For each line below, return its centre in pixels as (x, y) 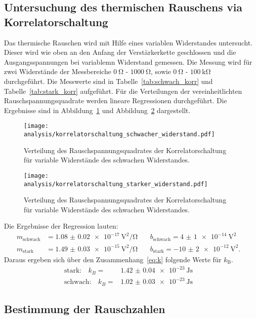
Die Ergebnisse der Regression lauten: (61, 226)
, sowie (161, 71)
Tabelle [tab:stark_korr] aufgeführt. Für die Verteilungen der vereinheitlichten (123, 91)
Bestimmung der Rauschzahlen (85, 308)
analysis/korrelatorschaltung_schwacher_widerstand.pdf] (119, 134)
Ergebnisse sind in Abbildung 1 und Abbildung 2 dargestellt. (97, 110)
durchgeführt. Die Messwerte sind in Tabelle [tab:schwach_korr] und (108, 81)
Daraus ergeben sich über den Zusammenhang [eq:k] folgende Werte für (113, 259)
